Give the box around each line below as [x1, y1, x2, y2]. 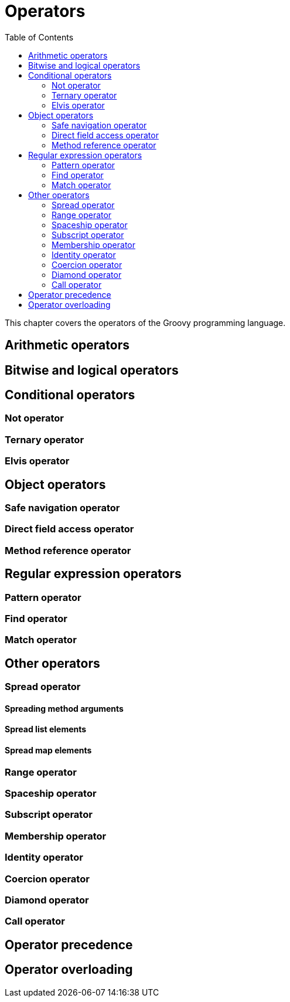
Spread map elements [5, 745, 92, 756]
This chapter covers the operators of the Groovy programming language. [5, 317, 286, 328]
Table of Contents [5, 32, 74, 42]
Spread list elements [5, 724, 87, 735]
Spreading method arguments [5, 703, 124, 714]
